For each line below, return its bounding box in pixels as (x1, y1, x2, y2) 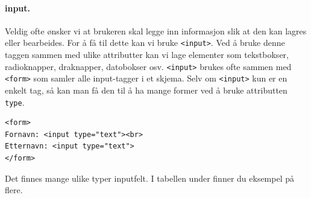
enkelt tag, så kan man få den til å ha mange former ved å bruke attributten (5, 83, 287, 96)
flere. (5, 184, 23, 196)
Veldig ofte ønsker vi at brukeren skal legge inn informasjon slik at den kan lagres (5, 24, 307, 37)
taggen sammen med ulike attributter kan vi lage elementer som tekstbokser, (5, 48, 289, 61)
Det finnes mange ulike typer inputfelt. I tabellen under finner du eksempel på (5, 171, 295, 184)
